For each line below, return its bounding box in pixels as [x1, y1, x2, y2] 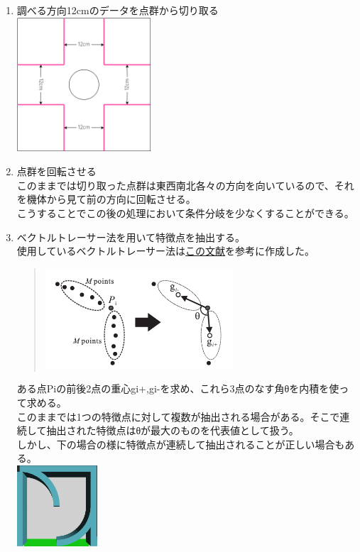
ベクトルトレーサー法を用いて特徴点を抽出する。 [16, 229, 246, 244]
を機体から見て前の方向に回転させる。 [16, 192, 196, 206]
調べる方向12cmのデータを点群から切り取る [16, 3, 219, 17]
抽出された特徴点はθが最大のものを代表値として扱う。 [46, 423, 299, 438]
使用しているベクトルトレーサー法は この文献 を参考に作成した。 [16, 243, 315, 258]
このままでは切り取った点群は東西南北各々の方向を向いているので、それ [16, 177, 354, 192]
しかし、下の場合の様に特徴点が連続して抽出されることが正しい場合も [16, 436, 345, 451]
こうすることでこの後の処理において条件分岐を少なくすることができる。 [16, 205, 354, 220]
